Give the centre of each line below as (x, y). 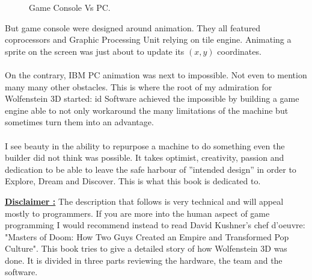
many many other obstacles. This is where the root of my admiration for (139, 86)
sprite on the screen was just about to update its (95, 51)
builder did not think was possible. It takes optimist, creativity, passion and (145, 157)
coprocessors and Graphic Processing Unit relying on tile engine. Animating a (148, 39)
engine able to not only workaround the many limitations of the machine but (147, 110)
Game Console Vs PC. (70, 7)
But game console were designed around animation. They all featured (133, 27)
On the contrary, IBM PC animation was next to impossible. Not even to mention (156, 74)
